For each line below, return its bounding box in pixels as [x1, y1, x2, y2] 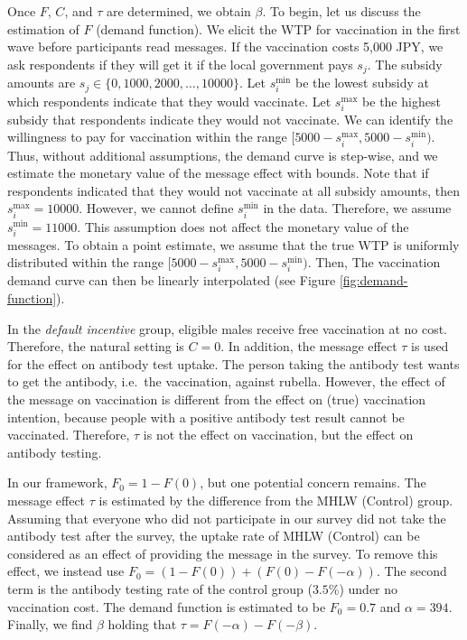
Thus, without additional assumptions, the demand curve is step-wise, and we [7, 145, 438, 164]
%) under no [328, 579, 398, 598]
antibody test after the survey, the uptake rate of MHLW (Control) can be [7, 526, 420, 545]
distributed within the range [7, 253, 163, 272]
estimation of [7, 19, 79, 38]
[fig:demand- [339, 271, 408, 290]
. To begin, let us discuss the [262, 2, 421, 20]
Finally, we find [7, 615, 93, 634]
